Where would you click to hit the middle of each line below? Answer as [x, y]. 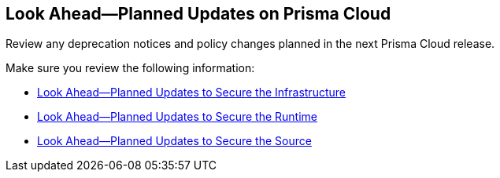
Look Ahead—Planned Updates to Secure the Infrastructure [191, 93]
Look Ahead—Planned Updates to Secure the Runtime [178, 117]
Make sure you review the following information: [130, 68]
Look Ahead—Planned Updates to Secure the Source [174, 141]
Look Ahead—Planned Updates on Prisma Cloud [198, 14]
